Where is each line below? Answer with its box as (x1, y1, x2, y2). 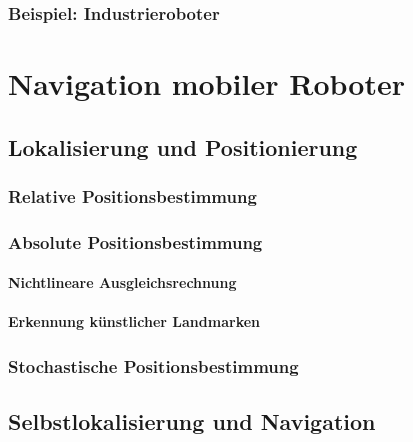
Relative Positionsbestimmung (8, 183, 257, 208)
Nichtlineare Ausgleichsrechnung (8, 272, 237, 293)
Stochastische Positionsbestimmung (8, 353, 299, 378)
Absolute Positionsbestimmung (8, 229, 263, 254)
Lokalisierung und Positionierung (8, 131, 358, 162)
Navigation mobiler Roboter (8, 63, 405, 104)
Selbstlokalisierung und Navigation (8, 406, 376, 437)
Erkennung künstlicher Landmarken (8, 311, 261, 332)
